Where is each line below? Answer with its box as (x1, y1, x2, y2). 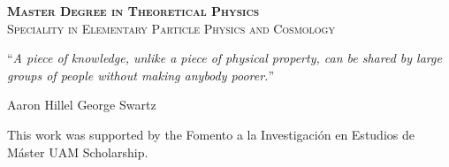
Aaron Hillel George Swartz (7, 95, 156, 114)
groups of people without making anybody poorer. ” (7, 65, 275, 84)
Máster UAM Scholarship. (7, 142, 148, 161)
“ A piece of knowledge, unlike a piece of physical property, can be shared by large (7, 49, 442, 67)
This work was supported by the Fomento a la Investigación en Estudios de (7, 125, 415, 143)
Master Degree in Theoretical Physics (7, 2, 260, 19)
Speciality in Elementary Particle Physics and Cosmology (7, 19, 335, 37)
